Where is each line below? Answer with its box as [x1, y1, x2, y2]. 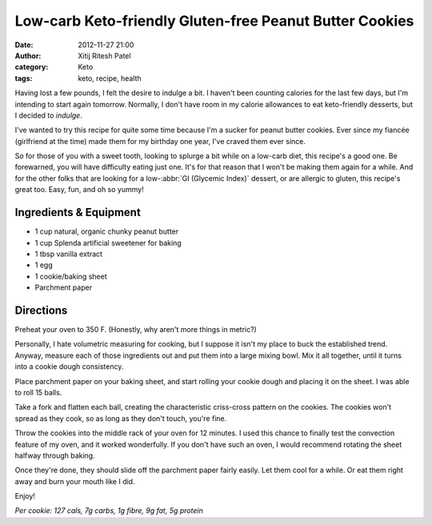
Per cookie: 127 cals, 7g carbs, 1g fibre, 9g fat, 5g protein [14, 506, 203, 515]
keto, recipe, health [78, 73, 142, 83]
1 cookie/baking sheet [34, 271, 107, 281]
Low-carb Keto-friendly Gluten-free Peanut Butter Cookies [14, 12, 414, 30]
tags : [14, 73, 33, 83]
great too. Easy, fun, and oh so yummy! [14, 185, 144, 194]
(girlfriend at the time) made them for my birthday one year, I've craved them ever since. [14, 136, 306, 146]
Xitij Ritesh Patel [78, 50, 131, 60]
